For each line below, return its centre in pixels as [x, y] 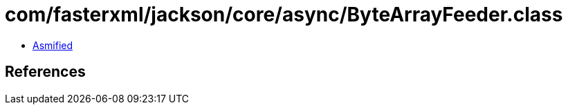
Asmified [53, 45]
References [45, 72]
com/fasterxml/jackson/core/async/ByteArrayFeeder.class [284, 15]
